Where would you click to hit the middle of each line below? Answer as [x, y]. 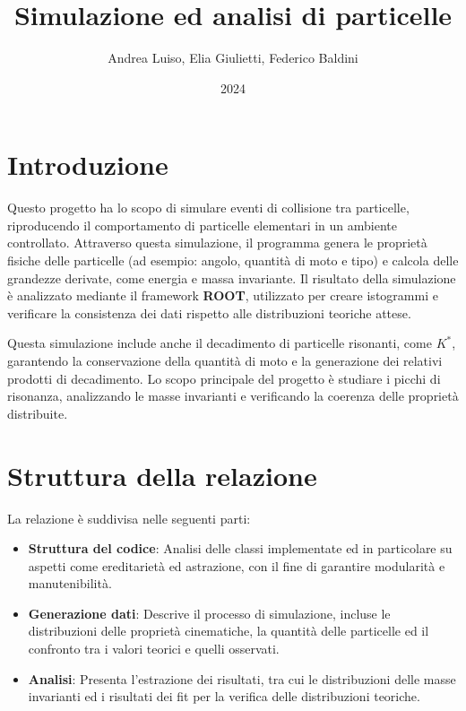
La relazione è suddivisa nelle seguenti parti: [129, 518]
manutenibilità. [70, 583]
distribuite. [38, 413]
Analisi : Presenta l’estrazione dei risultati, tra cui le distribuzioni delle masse [242, 678]
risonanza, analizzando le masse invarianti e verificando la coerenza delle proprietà [233, 396]
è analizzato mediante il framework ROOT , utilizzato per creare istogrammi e [223, 295]
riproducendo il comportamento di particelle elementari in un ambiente [202, 225]
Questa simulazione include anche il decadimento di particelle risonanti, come [220, 343]
